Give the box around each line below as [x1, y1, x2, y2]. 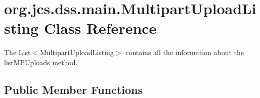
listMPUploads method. [4, 57, 78, 67]
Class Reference [44, 18, 157, 38]
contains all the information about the [125, 47, 244, 58]
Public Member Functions [4, 81, 143, 97]
